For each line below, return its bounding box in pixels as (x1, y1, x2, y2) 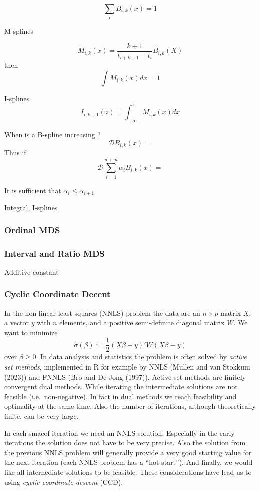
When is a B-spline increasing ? (4, 129, 101, 139)
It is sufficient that (4, 185, 61, 195)
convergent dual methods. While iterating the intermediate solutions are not (4, 381, 238, 392)
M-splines (4, 26, 34, 36)
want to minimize (4, 327, 58, 337)
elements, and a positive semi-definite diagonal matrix (59, 317, 225, 328)
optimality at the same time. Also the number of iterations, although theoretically (4, 401, 256, 411)
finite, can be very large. (4, 411, 79, 421)
